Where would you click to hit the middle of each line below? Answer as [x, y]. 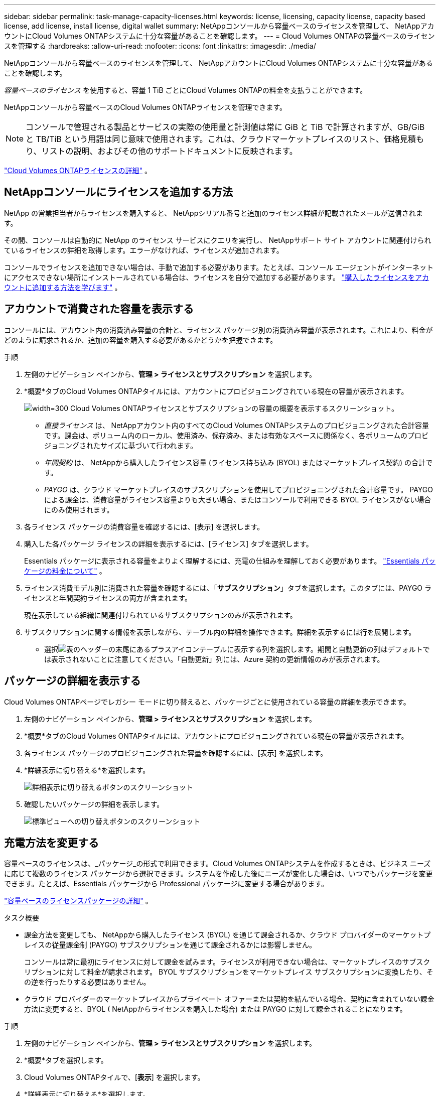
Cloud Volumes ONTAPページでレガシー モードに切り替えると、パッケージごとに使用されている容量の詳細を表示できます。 [207, 702]
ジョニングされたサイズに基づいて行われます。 [121, 445]
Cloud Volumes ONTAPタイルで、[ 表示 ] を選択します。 [114, 1077]
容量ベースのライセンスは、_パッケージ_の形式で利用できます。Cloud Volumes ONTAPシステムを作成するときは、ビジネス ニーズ [217, 864]
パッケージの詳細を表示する [72, 681]
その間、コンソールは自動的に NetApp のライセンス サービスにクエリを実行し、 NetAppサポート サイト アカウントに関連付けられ [218, 240]
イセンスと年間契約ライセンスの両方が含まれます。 [108, 598]
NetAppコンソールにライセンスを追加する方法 [118, 192]
